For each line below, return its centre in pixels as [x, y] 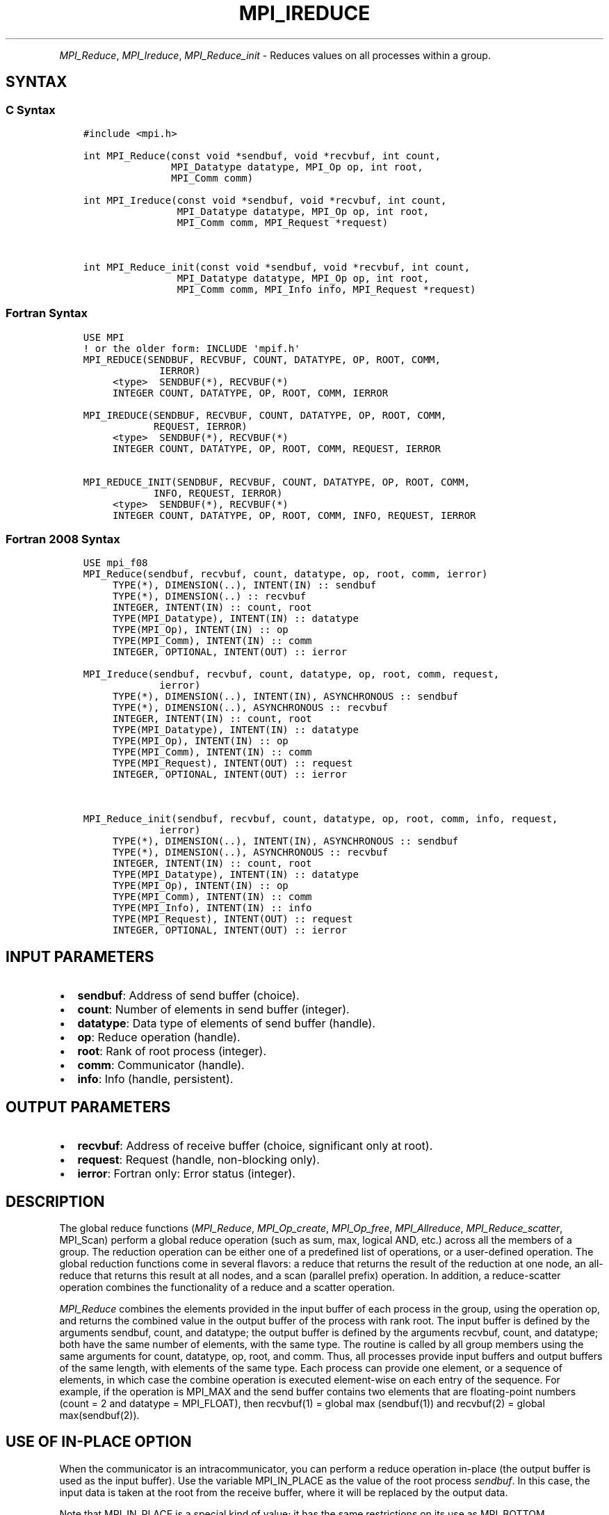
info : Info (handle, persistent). [155, 1079]
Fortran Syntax [47, 313]
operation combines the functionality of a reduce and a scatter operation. [227, 1287]
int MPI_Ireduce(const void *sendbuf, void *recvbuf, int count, [265, 200]
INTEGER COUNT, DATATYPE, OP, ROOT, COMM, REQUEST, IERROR [276, 448]
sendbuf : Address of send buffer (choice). [188, 996]
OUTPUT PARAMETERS [88, 1107]
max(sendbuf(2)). [99, 1415]
